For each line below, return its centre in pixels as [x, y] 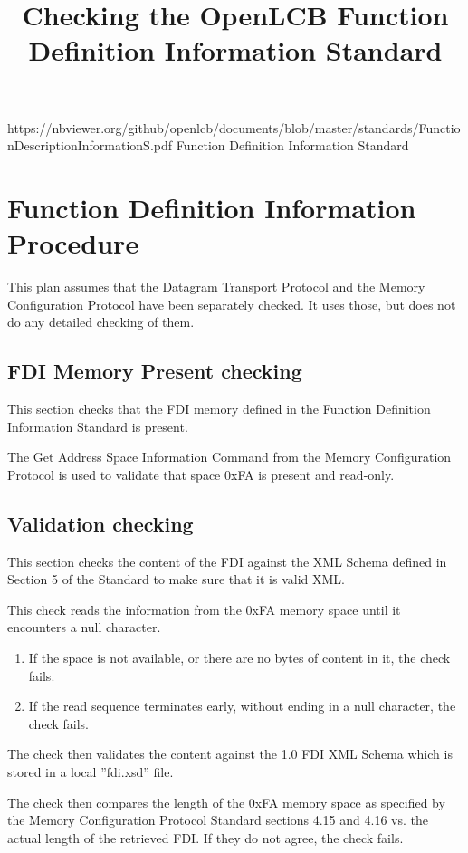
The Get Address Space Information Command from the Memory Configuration [229, 457]
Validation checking [100, 523]
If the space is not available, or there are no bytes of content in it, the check [239, 657]
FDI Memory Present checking [155, 371]
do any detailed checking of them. [101, 322]
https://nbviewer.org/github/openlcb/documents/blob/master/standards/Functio [234, 127]
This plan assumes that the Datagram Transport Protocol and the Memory [216, 287]
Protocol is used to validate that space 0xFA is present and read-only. [201, 474]
